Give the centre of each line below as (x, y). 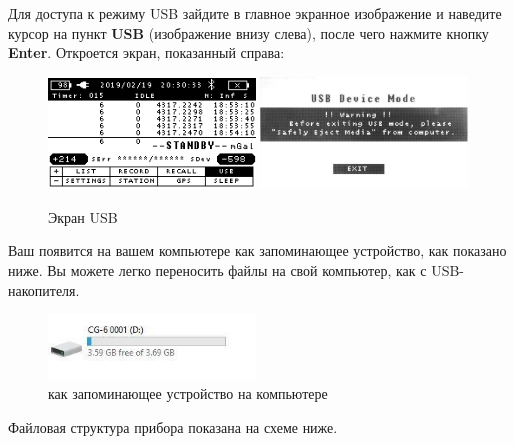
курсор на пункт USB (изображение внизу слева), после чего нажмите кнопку (248, 32)
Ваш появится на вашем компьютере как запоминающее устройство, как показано (257, 250)
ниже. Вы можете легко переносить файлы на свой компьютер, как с (217, 269)
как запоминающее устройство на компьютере (188, 393)
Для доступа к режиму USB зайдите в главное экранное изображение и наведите (255, 13)
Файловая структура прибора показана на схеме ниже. (173, 426)
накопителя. (44, 289)
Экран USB (83, 216)
